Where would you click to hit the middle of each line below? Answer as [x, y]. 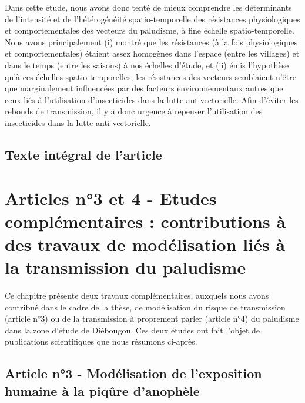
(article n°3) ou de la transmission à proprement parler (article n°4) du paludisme [152, 318]
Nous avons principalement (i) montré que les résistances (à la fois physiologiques [151, 42]
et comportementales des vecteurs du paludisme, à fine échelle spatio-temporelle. [150, 30]
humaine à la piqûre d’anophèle [102, 390]
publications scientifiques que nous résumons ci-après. [101, 341]
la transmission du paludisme [125, 267]
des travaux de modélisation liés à [145, 244]
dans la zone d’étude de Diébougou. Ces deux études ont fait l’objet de [133, 330]
